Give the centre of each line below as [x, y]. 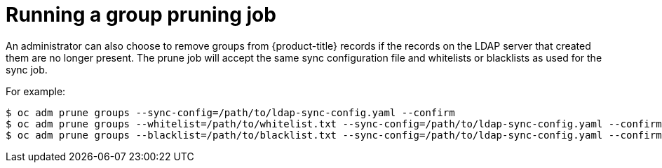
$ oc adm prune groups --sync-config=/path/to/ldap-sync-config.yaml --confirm [230, 112]
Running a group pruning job [141, 15]
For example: [36, 91]
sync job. [27, 69]
